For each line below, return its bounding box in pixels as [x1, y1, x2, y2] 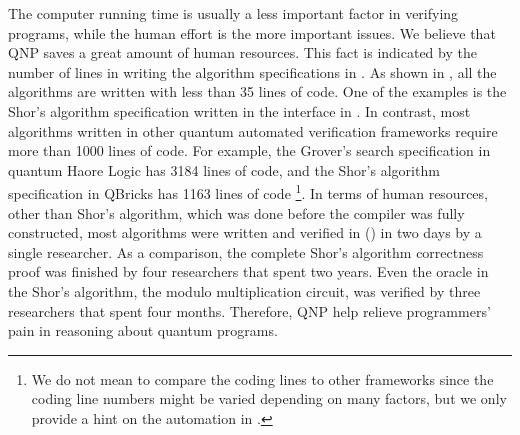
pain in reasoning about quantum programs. [8, 320, 278, 341]
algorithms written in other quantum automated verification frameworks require [8, 120, 498, 141]
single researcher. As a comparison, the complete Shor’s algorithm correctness [8, 241, 484, 262]
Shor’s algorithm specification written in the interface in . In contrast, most [8, 100, 471, 121]
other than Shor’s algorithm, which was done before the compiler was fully [8, 202, 465, 223]
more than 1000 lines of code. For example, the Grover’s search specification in [8, 140, 491, 161]
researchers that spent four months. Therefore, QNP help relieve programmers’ [8, 300, 491, 321]
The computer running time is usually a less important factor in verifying [8, 3, 459, 23]
